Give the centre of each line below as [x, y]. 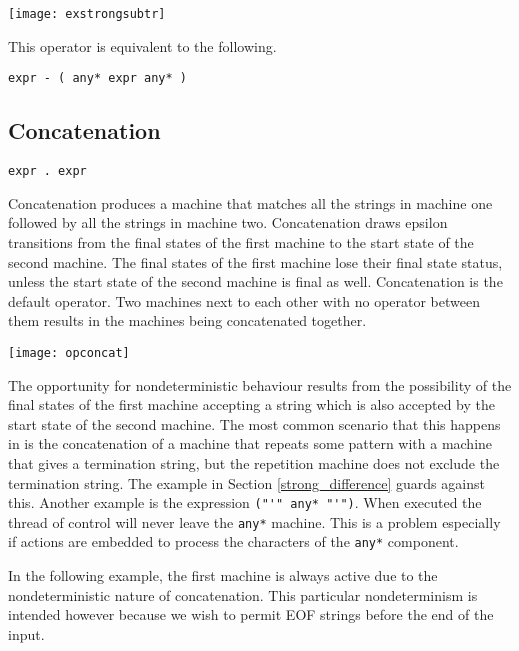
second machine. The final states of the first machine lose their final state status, [255, 261]
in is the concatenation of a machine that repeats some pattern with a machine [250, 443]
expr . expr [47, 171]
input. [26, 633]
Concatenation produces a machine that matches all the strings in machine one [250, 202]
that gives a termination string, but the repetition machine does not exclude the [254, 462]
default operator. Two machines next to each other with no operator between [244, 300]
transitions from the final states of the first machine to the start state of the [241, 241]
